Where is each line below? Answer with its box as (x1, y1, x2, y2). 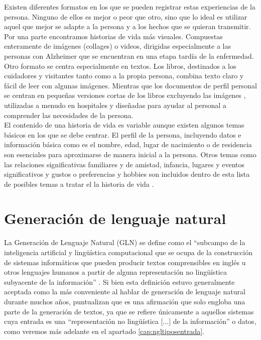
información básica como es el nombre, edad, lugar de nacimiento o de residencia (4, 139, 252, 150)
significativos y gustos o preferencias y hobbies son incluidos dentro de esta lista (4, 169, 250, 179)
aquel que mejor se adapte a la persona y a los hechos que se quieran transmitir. (4, 21, 251, 32)
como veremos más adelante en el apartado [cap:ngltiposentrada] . (4, 325, 204, 336)
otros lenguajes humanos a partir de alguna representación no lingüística (4, 267, 227, 277)
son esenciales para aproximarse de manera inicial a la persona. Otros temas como (4, 149, 256, 159)
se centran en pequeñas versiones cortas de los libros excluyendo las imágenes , (4, 90, 246, 100)
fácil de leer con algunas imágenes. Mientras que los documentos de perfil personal (4, 80, 257, 90)
